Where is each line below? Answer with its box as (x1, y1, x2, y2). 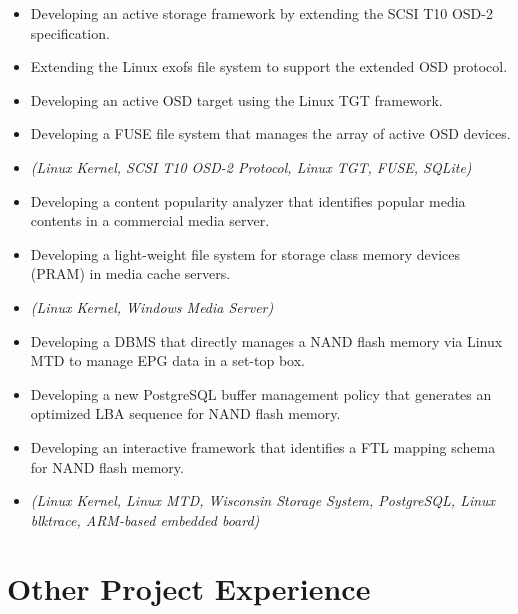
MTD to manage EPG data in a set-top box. (30, 350, 305, 371)
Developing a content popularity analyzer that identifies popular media (30, 190, 466, 211)
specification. (30, 22, 110, 43)
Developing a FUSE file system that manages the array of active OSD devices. (30, 123, 511, 144)
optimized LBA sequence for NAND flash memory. (30, 403, 341, 424)
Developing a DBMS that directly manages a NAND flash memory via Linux (30, 330, 503, 351)
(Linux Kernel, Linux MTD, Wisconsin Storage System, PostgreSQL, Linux (30, 490, 496, 511)
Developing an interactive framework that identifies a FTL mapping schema (30, 436, 496, 457)
